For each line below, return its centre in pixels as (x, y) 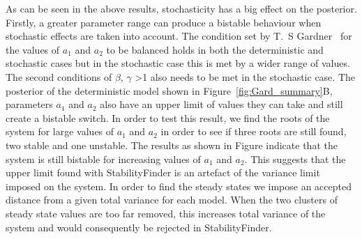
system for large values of (60, 131)
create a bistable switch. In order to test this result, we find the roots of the (168, 117)
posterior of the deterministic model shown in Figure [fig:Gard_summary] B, (169, 90)
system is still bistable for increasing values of (103, 159)
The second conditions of (59, 76)
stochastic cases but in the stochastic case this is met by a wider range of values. (178, 63)
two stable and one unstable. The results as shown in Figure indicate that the (172, 145)
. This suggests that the (295, 159)
